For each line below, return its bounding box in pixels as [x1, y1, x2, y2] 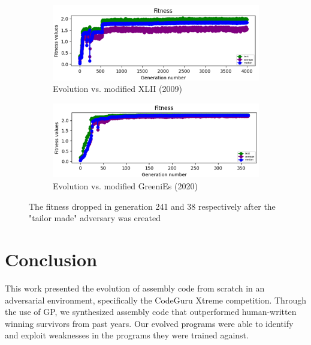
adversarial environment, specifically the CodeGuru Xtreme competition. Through [5, 293, 306, 306]
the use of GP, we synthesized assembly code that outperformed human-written [5, 305, 297, 318]
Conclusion [5, 247, 98, 272]
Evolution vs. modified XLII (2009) [53, 82, 182, 95]
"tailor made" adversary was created [29, 212, 161, 224]
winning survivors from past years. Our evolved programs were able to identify [5, 317, 294, 329]
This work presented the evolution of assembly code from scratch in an [5, 281, 265, 294]
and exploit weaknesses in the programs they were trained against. [5, 329, 249, 341]
